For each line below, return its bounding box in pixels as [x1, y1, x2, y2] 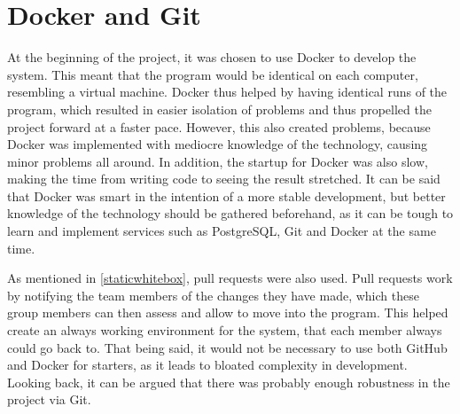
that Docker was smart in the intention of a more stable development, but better [7, 186, 446, 205]
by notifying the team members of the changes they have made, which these [7, 285, 419, 304]
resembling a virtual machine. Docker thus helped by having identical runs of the [7, 82, 448, 101]
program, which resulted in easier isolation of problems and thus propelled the [7, 99, 432, 118]
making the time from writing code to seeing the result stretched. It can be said [7, 169, 441, 188]
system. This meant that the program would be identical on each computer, [7, 65, 418, 83]
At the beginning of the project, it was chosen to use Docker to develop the [7, 48, 417, 66]
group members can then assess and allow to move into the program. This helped [7, 303, 448, 322]
